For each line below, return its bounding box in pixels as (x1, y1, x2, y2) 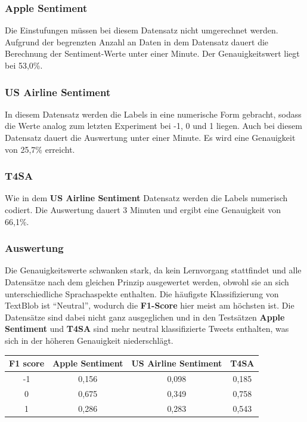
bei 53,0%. (5, 59, 43, 71)
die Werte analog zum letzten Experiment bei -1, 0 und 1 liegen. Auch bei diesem (5, 119, 302, 132)
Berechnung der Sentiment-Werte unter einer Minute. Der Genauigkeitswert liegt (5, 47, 300, 60)
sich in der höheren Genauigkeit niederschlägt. (5, 334, 173, 346)
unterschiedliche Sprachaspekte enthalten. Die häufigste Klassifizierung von (5, 287, 279, 300)
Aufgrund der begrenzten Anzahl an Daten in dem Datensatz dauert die (5, 35, 269, 48)
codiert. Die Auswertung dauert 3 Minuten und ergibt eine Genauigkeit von (5, 204, 281, 215)
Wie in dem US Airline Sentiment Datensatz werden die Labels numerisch (5, 192, 288, 204)
